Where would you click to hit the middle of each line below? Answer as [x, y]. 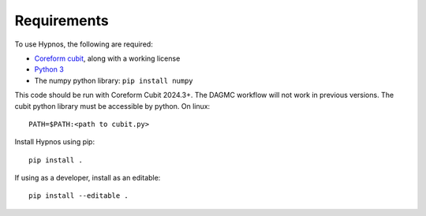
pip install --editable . [79, 196]
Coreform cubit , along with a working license [107, 58]
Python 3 [49, 69]
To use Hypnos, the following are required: [84, 44]
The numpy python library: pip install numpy [114, 80]
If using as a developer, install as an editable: [88, 178]
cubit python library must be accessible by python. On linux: [112, 106]
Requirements [62, 20]
